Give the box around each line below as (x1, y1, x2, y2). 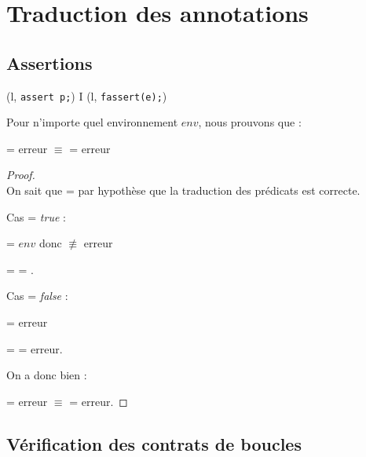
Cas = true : (6, 208, 66, 225)
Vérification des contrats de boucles (6, 431, 302, 455)
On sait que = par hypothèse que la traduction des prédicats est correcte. (6, 182, 361, 199)
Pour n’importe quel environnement (6, 114, 178, 130)
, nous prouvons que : (198, 114, 302, 130)
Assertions (6, 50, 93, 75)
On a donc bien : (6, 367, 87, 383)
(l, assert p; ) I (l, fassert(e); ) (6, 87, 167, 104)
